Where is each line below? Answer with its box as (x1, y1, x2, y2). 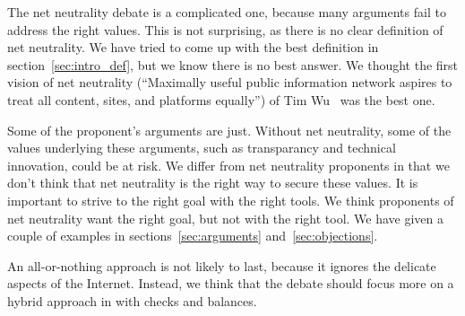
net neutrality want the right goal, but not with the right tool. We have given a (7, 208, 444, 227)
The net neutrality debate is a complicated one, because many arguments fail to (7, 3, 446, 21)
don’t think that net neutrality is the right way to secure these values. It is (7, 173, 418, 192)
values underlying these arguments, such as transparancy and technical (7, 138, 396, 157)
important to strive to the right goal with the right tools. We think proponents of (7, 190, 454, 209)
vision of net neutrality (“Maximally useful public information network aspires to (7, 73, 452, 92)
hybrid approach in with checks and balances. (7, 291, 257, 310)
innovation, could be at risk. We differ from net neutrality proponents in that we (7, 155, 450, 174)
